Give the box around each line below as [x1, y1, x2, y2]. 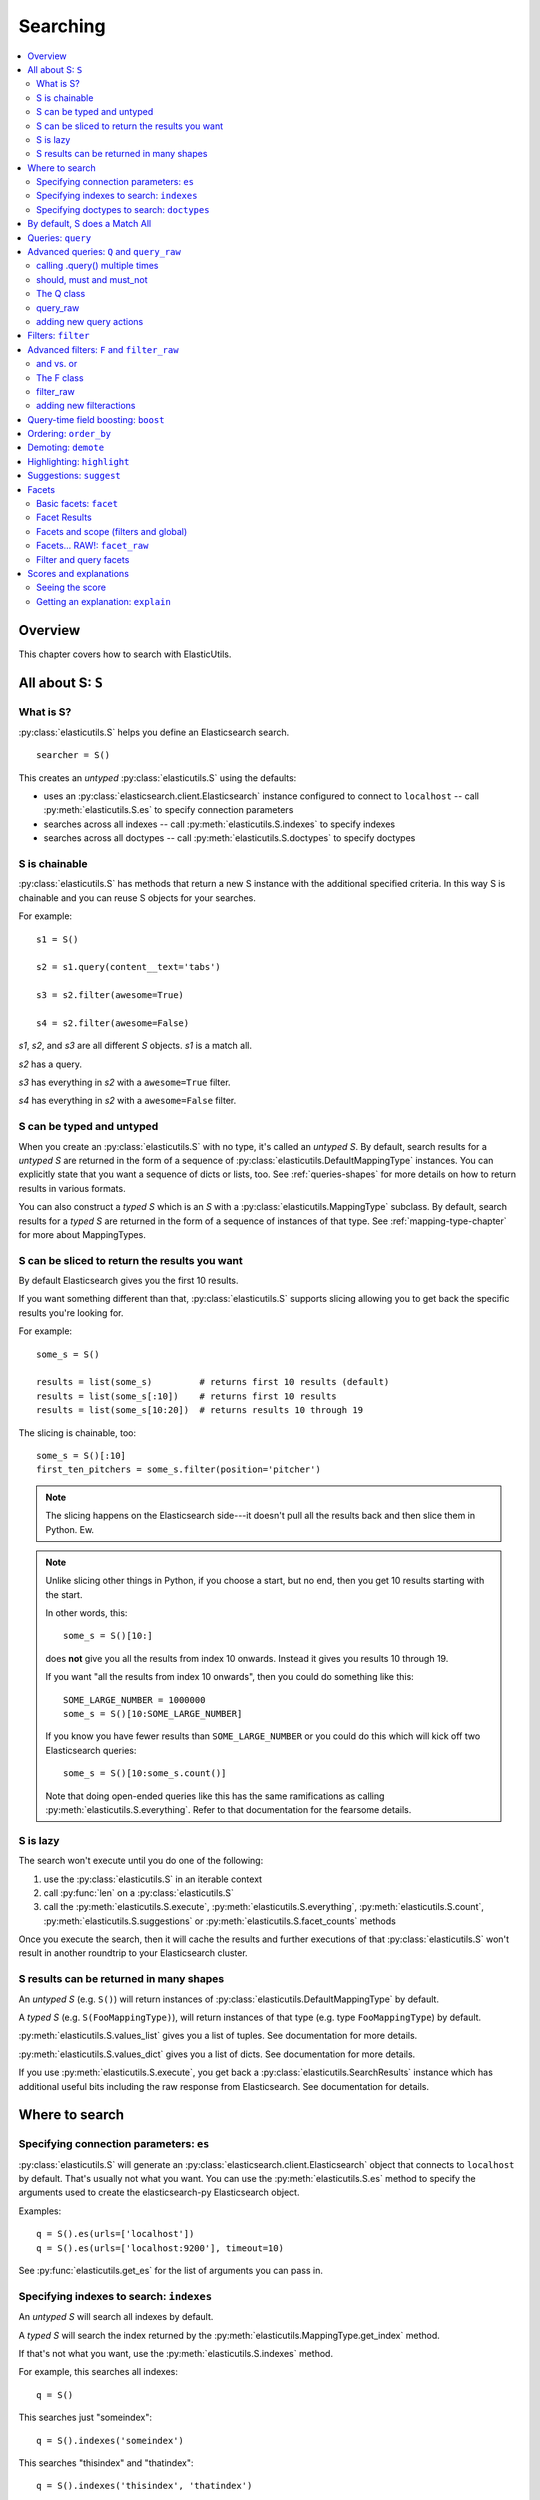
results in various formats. [18, 1182, 126, 1194]
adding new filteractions [36, 400, 136, 412]
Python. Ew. [45, 1523, 95, 1535]
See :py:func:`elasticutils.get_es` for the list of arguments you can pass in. [18, 2265, 324, 2277]
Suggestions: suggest [27, 470, 121, 482]
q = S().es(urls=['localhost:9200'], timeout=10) [36, 2242, 285, 2254]
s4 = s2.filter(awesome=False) [36, 1017, 190, 1029]
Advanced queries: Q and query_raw [27, 246, 182, 258]
